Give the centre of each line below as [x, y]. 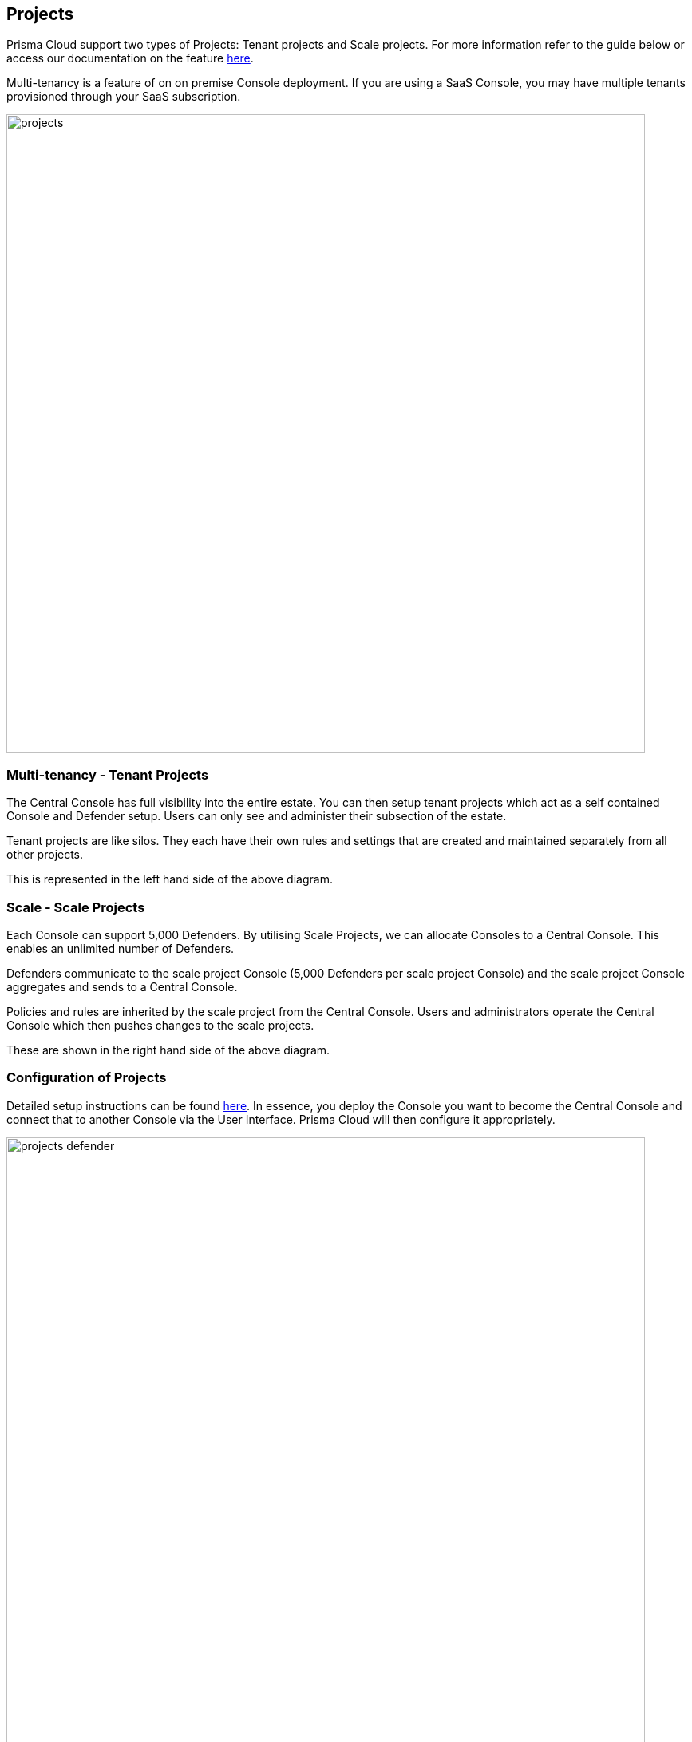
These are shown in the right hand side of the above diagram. [168, 1050]
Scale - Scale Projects [76, 907]
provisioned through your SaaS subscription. [124, 97]
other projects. [45, 855]
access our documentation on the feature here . [130, 58]
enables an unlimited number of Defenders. [121, 948]
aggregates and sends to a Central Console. [122, 986]
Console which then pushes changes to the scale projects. [160, 1025]
